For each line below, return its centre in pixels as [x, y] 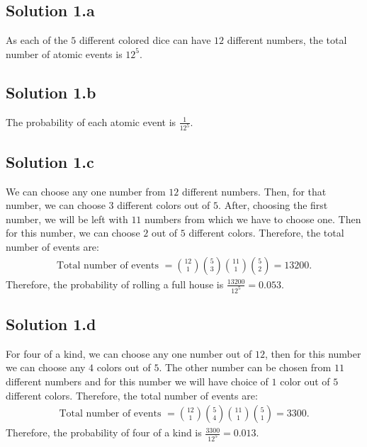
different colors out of [164, 205]
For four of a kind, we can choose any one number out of [129, 353]
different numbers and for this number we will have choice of [137, 381]
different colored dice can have [145, 40]
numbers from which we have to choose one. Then [253, 219]
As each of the [37, 40]
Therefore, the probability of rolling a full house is [115, 284]
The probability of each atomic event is [91, 121]
